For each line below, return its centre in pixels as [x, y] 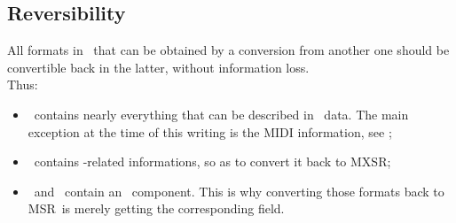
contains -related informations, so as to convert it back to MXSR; [212, 161]
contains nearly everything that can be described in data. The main [221, 114]
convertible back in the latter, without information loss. [158, 67]
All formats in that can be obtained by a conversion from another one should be [228, 50]
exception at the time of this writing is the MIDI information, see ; [210, 131]
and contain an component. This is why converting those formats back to [239, 191]
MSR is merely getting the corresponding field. [156, 208]
